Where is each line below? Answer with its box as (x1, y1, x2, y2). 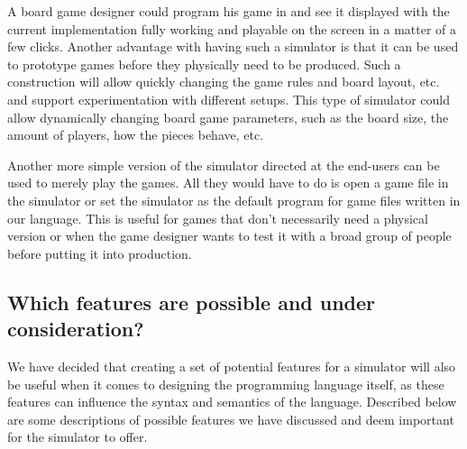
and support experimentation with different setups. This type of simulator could (7, 89, 450, 108)
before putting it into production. (7, 243, 192, 262)
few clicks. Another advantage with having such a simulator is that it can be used (7, 37, 459, 56)
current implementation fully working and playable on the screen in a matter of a (7, 19, 457, 38)
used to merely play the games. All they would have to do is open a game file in (7, 173, 449, 192)
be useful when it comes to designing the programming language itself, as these (7, 374, 444, 393)
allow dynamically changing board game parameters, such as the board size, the (7, 107, 449, 126)
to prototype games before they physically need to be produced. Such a (7, 54, 401, 73)
